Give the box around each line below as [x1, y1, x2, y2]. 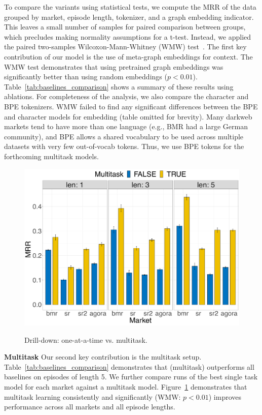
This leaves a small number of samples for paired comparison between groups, [4, 21, 246, 32]
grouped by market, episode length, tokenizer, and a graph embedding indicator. [4, 11, 254, 22]
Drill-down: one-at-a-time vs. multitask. [24, 334, 147, 345]
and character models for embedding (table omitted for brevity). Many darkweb [4, 111, 252, 122]
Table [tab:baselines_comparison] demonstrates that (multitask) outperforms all [4, 361, 254, 372]
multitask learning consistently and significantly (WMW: [4, 391, 181, 402]
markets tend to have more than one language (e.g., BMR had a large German [4, 121, 248, 132]
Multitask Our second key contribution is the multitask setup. [4, 351, 202, 362]
